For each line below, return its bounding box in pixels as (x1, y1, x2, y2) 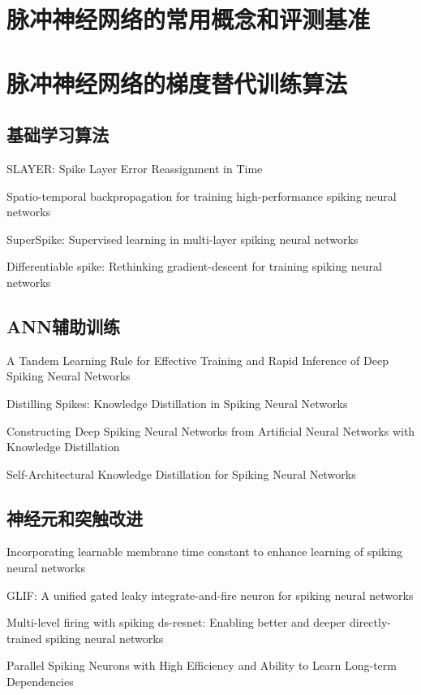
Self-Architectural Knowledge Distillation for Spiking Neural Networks (6, 465, 356, 482)
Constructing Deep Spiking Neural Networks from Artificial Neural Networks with (6, 422, 415, 439)
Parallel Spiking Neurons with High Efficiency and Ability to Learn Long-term (6, 657, 397, 674)
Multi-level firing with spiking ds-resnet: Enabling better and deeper (6, 614, 346, 631)
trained (6, 629, 42, 646)
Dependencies (6, 673, 74, 690)
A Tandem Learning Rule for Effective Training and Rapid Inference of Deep (6, 351, 389, 368)
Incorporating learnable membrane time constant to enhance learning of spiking (6, 543, 403, 560)
